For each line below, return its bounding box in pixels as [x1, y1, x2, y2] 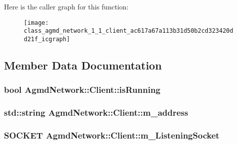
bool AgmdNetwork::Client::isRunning [4, 83, 161, 96]
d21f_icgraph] [24, 35, 70, 43]
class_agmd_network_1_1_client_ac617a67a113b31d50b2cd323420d [24, 27, 234, 35]
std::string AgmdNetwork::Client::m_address [4, 106, 188, 119]
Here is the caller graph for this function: [4, 1, 129, 11]
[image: [24, 19, 49, 26]
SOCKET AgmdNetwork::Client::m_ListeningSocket [4, 129, 220, 141]
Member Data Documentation [4, 57, 162, 72]
